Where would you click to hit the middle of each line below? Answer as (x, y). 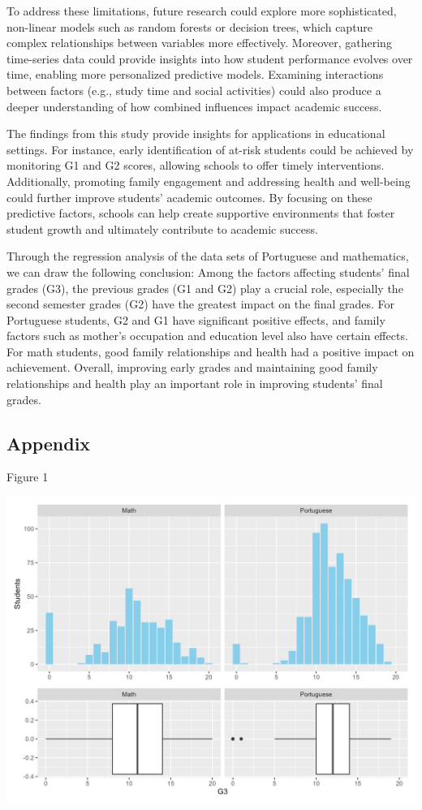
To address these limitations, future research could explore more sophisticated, (202, 11)
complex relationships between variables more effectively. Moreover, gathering (199, 43)
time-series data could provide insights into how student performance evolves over (210, 58)
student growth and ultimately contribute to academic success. (162, 228)
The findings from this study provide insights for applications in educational (196, 134)
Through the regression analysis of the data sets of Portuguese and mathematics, (208, 256)
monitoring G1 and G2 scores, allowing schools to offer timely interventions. (196, 165)
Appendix (49, 443)
